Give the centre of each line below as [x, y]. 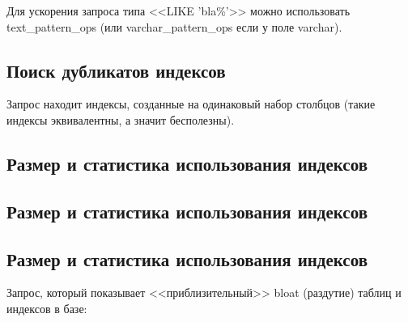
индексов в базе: [47, 308]
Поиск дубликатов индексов [116, 70]
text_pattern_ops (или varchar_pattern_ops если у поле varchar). [174, 26]
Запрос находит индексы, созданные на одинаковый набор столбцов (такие [191, 104]
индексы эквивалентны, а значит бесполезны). [121, 119]
